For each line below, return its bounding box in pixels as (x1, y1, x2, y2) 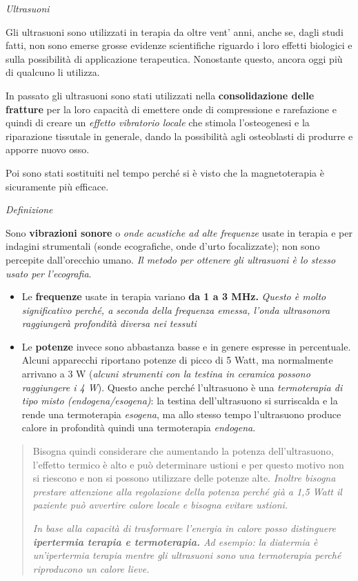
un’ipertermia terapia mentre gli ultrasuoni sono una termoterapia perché (32, 548, 341, 562)
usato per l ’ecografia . (6, 266, 92, 280)
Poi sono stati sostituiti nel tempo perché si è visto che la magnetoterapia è (6, 165, 324, 179)
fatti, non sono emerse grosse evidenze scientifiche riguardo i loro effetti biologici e (6, 38, 352, 52)
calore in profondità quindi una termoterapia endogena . (21, 420, 256, 435)
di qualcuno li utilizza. (6, 65, 100, 79)
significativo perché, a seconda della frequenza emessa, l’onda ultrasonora (21, 302, 330, 317)
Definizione (6, 202, 53, 217)
